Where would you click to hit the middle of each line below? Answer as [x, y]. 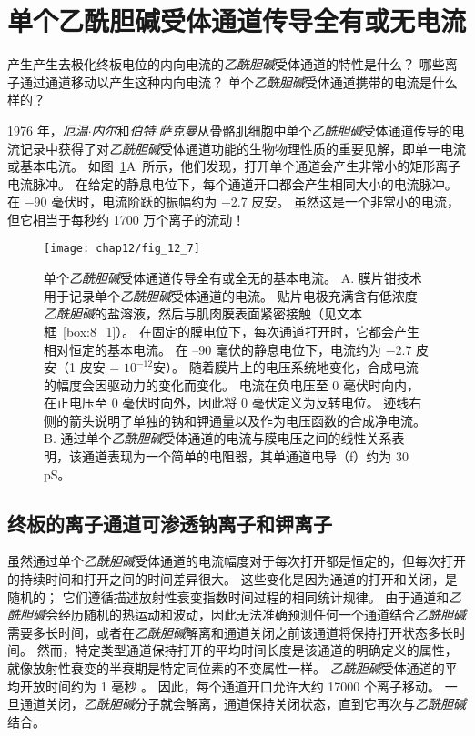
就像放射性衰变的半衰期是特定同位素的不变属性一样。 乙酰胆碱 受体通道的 [226, 668]
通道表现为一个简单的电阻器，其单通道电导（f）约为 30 [245, 456]
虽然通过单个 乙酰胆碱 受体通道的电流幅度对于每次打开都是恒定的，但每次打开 [237, 561]
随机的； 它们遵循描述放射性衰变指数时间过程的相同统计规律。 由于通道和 [228, 596]
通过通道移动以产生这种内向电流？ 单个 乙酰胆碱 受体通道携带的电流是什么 [238, 81]
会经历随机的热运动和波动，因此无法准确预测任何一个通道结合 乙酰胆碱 [256, 615]
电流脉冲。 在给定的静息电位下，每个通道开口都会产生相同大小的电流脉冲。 [232, 183]
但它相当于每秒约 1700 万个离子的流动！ [126, 219]
